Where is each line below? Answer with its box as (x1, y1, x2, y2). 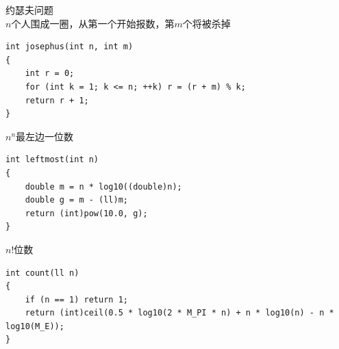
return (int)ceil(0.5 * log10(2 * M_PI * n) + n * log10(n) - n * (25, 308, 334, 318)
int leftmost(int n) (5, 155, 99, 165)
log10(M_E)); (5, 321, 64, 331)
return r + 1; (25, 95, 89, 105)
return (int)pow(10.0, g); (25, 208, 148, 218)
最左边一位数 (16, 129, 74, 143)
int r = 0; (25, 68, 75, 79)
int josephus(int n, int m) (5, 42, 134, 52)
